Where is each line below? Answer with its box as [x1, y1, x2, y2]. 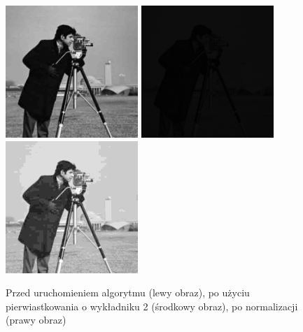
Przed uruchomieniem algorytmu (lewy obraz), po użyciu [6, 285, 250, 300]
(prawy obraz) [6, 312, 66, 327]
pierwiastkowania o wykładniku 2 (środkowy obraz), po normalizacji [6, 298, 298, 313]
